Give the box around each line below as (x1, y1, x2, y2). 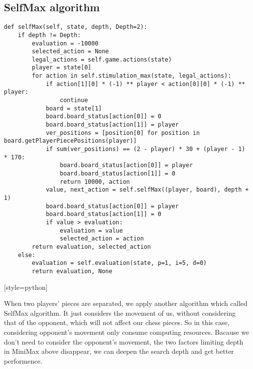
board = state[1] (45, 105, 102, 112)
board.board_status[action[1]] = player (45, 121, 179, 129)
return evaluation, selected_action (32, 243, 151, 250)
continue (60, 97, 88, 104)
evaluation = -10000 (32, 40, 99, 47)
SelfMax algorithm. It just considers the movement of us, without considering (4, 307, 236, 318)
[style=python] (4, 282, 48, 292)
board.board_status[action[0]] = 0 (45, 113, 162, 120)
